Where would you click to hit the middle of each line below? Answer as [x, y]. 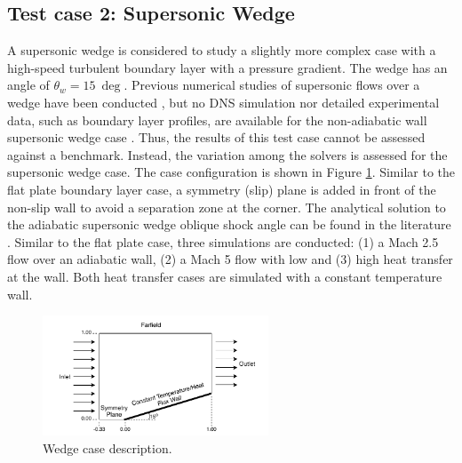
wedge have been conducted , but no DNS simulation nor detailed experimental [223, 102]
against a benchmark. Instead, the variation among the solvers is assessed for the [227, 154]
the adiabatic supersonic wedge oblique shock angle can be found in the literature [229, 224]
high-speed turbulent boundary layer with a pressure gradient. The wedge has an [227, 67]
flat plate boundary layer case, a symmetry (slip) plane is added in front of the [222, 189]
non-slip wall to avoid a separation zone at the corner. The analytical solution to [227, 207]
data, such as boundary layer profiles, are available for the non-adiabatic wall [217, 120]
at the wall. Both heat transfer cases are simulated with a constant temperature [225, 276]
